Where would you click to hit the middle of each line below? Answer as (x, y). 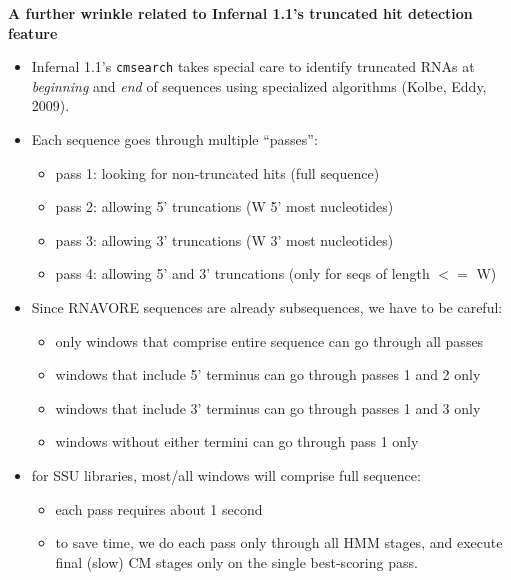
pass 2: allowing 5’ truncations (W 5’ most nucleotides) (224, 206)
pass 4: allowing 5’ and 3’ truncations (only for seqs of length (242, 273)
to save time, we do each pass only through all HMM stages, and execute (279, 542)
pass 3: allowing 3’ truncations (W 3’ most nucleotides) (224, 239)
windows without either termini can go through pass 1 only (237, 441)
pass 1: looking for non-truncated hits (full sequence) (217, 172)
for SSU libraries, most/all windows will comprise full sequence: (226, 474)
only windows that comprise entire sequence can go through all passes (269, 340)
